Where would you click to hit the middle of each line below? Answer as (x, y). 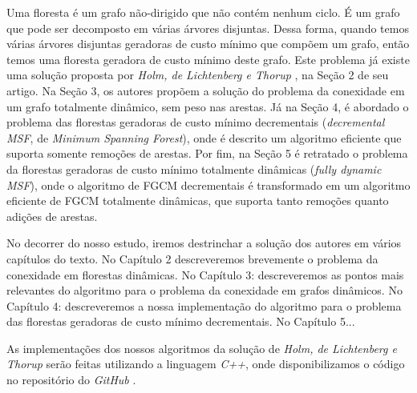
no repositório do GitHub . (71, 380)
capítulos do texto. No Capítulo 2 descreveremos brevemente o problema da (192, 258)
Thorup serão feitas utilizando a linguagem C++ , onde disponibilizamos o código (206, 364)
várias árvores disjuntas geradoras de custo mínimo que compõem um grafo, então (208, 44)
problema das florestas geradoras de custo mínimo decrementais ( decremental (196, 122)
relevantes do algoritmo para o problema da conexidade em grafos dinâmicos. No (204, 290)
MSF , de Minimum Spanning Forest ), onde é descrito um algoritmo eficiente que (204, 137)
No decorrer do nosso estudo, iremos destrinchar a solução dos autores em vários (204, 243)
